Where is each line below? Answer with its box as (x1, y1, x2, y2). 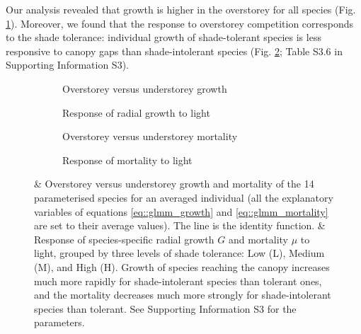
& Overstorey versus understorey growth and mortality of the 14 (34, 176, 314, 191)
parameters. (34, 315, 85, 330)
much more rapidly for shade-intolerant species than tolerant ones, (34, 273, 322, 288)
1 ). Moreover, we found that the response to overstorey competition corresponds (6, 16, 354, 30)
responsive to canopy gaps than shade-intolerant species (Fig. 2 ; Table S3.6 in (6, 43, 343, 58)
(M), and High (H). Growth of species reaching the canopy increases (34, 259, 330, 274)
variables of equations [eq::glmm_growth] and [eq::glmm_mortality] (34, 204, 328, 219)
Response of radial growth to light (62, 105, 210, 120)
